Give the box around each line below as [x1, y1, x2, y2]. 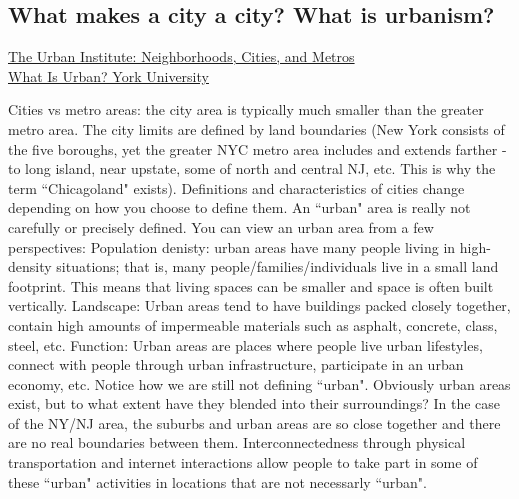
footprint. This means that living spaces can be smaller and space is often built [8, 275, 494, 296]
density [8, 256, 52, 277]
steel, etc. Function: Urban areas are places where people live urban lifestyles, [8, 334, 483, 355]
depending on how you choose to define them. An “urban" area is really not [8, 197, 471, 218]
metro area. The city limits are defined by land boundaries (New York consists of [8, 118, 505, 139]
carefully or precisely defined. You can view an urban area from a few [8, 216, 434, 237]
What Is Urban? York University [8, 65, 209, 86]
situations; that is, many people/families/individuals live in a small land [56, 256, 499, 277]
